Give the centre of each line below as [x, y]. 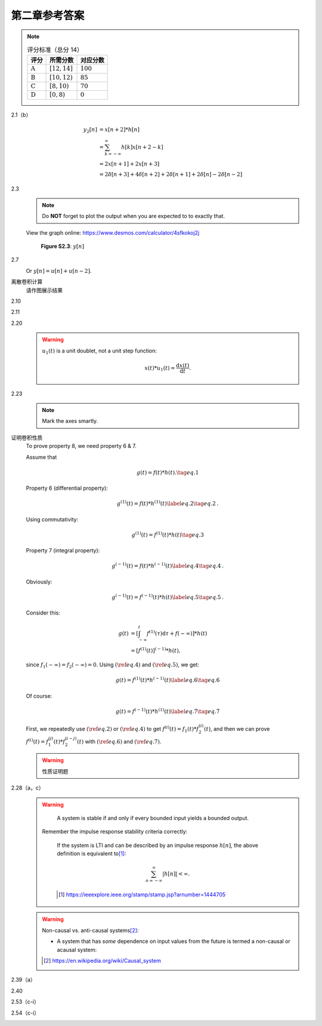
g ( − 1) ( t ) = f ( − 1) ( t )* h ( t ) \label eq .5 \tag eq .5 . [168, 597]
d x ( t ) [183, 365]
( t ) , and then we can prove [237, 729]
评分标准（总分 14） [55, 50]
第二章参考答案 [48, 16]
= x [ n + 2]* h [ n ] [120, 130]
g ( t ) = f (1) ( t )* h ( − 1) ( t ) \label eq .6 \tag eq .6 [168, 680]
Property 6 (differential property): [67, 488]
